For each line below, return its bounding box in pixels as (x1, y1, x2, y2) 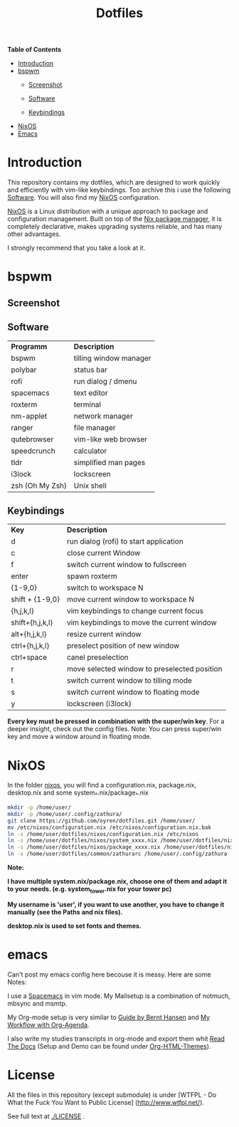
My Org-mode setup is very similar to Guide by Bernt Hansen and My (7, 1013, 211, 1021)
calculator (73, 446, 107, 456)
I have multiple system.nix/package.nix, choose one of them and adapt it (7, 877, 228, 886)
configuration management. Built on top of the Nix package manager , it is (7, 215, 222, 223)
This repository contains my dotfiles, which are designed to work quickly (7, 178, 221, 187)
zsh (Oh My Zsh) (11, 480, 68, 490)
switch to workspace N (66, 583, 144, 593)
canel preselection (66, 653, 129, 663)
